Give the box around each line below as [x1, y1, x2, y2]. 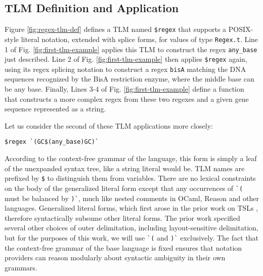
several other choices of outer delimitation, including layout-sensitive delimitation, [5, 222, 258, 233]
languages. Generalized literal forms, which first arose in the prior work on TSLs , [5, 203, 258, 213]
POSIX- [228, 24, 253, 34]
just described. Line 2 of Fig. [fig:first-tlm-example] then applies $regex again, [5, 54, 247, 64]
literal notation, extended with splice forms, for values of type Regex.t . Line [21, 33, 258, 44]
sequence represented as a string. [5, 103, 106, 114]
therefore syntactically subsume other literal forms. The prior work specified [5, 212, 240, 223]
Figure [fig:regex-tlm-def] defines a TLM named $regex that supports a [5, 24, 227, 34]
